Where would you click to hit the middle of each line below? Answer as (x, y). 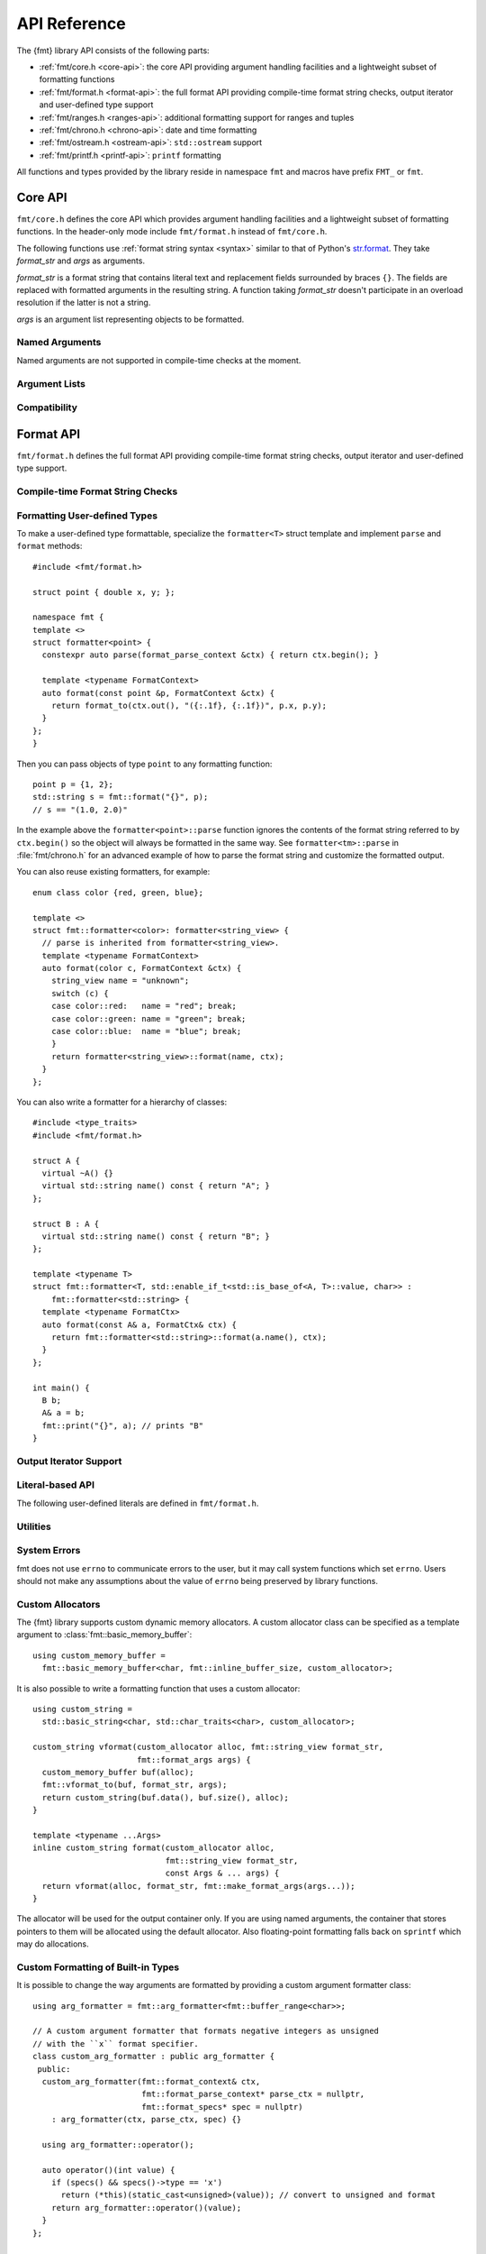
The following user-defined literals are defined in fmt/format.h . (138, 1503)
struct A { (57, 1160)
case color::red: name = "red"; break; (144, 1006)
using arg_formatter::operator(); (118, 2144)
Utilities (34, 1526)
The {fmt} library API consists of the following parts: (113, 50)
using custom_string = (83, 1709)
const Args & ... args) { (222, 1874)
